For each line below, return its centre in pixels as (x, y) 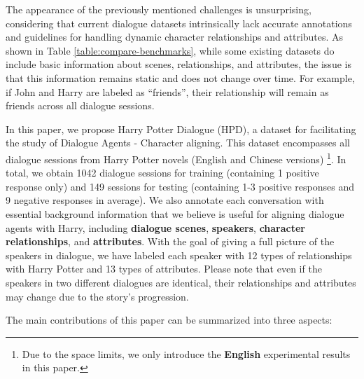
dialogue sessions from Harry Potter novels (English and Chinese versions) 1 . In (176, 158)
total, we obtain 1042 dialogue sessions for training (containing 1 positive (162, 173)
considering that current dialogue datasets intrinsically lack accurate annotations (179, 23)
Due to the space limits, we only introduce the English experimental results (186, 353)
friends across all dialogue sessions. (80, 105)
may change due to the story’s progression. (97, 296)
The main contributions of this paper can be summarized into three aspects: (169, 320)
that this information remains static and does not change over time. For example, (180, 77)
